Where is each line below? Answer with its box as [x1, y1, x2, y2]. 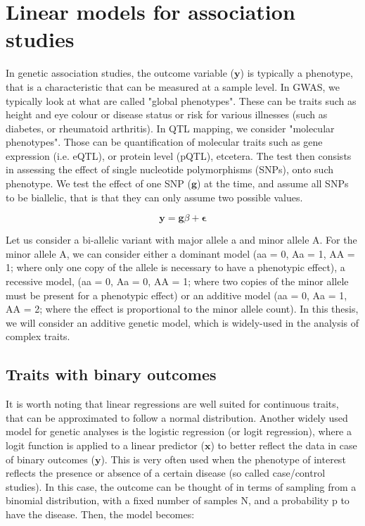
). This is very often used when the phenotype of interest [101, 451, 346, 466]
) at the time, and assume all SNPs [196, 176, 349, 191]
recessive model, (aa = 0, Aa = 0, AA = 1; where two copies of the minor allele [6, 274, 349, 289]
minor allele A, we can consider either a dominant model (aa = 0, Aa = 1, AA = [6, 246, 355, 261]
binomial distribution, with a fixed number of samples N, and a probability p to [6, 493, 350, 508]
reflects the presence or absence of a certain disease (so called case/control [6, 465, 326, 480]
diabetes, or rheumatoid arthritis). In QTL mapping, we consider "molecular [6, 120, 335, 135]
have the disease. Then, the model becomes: [6, 506, 195, 521]
